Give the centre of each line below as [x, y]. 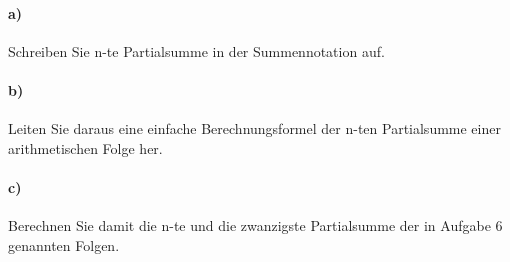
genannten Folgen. [64, 244]
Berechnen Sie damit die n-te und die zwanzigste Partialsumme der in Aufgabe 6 [255, 225]
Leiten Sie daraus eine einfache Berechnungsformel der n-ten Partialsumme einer [254, 128]
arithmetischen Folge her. [85, 147]
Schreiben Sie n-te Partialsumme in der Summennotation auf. [196, 50]
